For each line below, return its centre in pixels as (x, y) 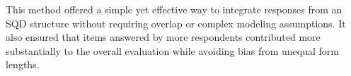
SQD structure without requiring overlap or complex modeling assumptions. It (176, 23)
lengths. (23, 64)
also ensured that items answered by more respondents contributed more (163, 37)
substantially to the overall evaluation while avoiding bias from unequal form (172, 50)
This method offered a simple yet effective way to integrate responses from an (174, 9)
